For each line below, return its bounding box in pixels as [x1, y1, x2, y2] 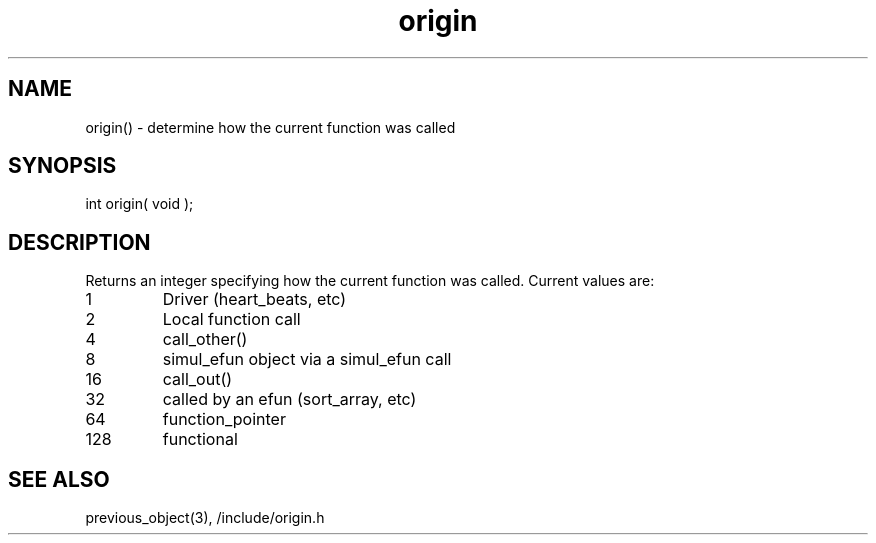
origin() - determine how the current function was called [85, 118, 456, 136]
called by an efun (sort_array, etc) [162, 389, 417, 410]
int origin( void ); [85, 195, 194, 213]
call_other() [162, 329, 248, 350]
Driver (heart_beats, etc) [162, 289, 347, 310]
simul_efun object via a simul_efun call [162, 349, 452, 370]
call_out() [162, 369, 233, 390]
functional [162, 429, 238, 450]
